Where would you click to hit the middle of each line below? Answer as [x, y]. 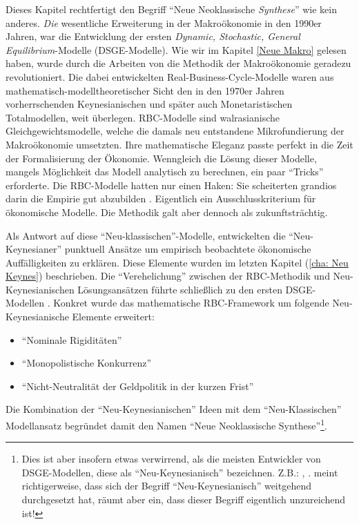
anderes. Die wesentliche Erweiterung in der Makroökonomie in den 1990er [164, 22]
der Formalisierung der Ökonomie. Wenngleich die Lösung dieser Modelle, [161, 158]
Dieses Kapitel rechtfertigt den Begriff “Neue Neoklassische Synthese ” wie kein [171, 9]
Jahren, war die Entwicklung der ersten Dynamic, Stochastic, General [153, 36]
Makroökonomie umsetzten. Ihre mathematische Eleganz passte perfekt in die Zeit [179, 144]
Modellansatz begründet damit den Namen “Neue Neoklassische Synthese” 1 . [166, 424]
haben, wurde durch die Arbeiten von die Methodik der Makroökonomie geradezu [178, 63]
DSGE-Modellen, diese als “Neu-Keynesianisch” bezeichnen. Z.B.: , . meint [180, 472]
